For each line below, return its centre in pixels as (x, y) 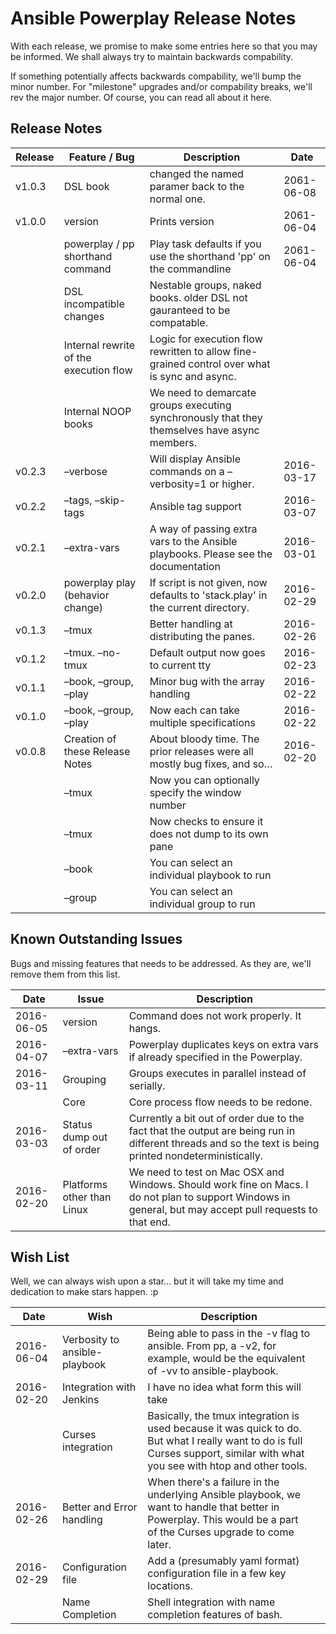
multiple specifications (202, 722)
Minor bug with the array (207, 681)
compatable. (178, 322)
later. (159, 1545)
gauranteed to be (190, 310)
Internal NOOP (97, 411)
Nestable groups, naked (205, 285)
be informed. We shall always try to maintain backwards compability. (152, 56)
